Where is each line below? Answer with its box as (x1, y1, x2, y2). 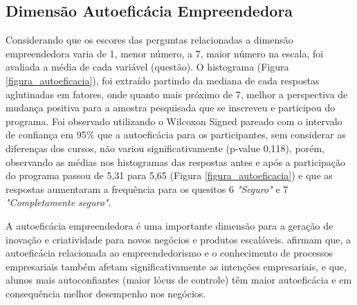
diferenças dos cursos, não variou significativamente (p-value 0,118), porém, (6, 140, 324, 155)
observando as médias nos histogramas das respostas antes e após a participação (6, 154, 346, 169)
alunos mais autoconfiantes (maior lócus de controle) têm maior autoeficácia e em (6, 272, 352, 287)
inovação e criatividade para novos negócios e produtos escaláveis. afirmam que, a (6, 232, 351, 246)
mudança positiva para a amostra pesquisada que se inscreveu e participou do (6, 100, 336, 115)
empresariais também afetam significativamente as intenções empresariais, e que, (6, 259, 347, 273)
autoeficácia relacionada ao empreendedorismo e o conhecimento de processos (6, 246, 333, 260)
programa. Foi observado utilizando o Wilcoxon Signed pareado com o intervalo (6, 113, 342, 128)
